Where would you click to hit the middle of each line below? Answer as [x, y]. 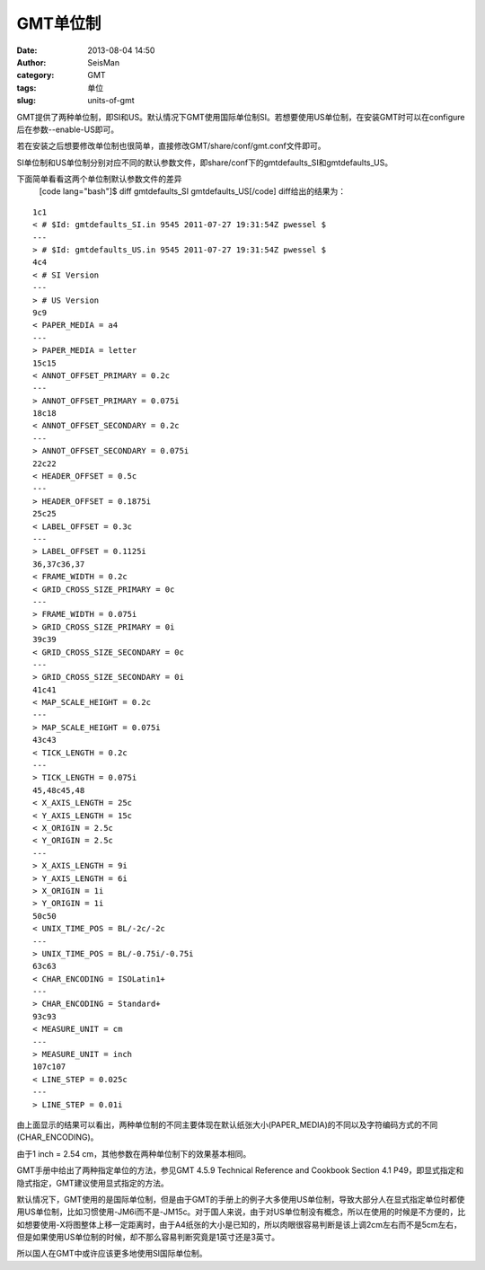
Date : [27, 50]
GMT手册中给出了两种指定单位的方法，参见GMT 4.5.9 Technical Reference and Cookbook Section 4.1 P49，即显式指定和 [240, 1170]
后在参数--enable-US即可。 [68, 129]
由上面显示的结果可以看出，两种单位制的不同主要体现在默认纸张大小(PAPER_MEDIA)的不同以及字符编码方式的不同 [227, 1124]
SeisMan [104, 62]
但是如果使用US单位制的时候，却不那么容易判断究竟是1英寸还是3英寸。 [148, 1237]
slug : [26, 101]
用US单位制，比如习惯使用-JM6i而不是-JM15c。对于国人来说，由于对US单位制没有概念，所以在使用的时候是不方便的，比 [241, 1212]
